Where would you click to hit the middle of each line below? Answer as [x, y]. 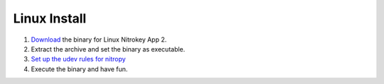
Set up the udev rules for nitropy [78, 59]
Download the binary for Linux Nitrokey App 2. [99, 40]
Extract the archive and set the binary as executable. [108, 49]
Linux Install [50, 18]
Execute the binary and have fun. [79, 69]
